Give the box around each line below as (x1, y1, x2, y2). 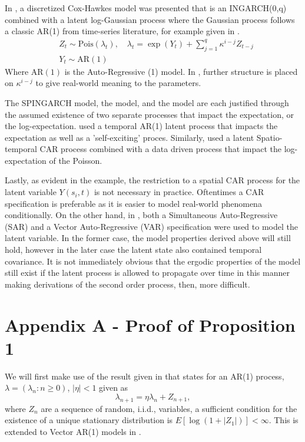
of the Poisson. (49, 154, 102, 166)
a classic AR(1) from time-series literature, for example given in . (5, 25, 240, 37)
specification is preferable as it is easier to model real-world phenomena (5, 197, 262, 209)
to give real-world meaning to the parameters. (35, 77, 201, 89)
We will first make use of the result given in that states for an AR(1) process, (5, 370, 284, 382)
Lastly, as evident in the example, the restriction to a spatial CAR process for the (5, 174, 300, 186)
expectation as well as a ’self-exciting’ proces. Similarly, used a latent (5, 131, 254, 143)
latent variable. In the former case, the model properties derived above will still (5, 232, 291, 244)
